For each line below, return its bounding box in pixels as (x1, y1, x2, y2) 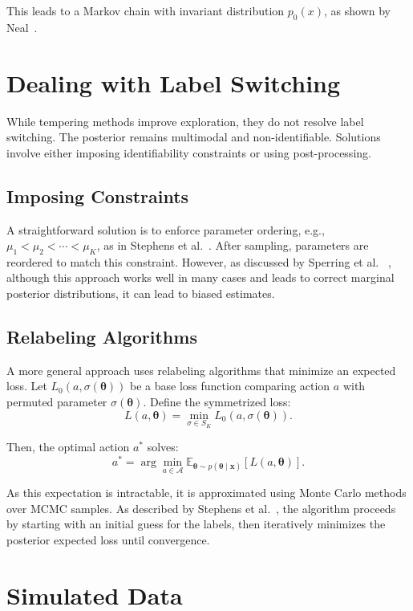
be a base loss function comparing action (129, 377, 330, 394)
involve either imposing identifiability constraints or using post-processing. (6, 144, 371, 161)
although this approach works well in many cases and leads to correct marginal (6, 269, 395, 286)
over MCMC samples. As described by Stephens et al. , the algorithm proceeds (6, 499, 396, 516)
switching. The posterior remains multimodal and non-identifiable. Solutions (6, 128, 381, 145)
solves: (147, 438, 179, 455)
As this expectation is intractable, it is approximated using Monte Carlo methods (6, 484, 407, 501)
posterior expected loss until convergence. (6, 531, 210, 548)
